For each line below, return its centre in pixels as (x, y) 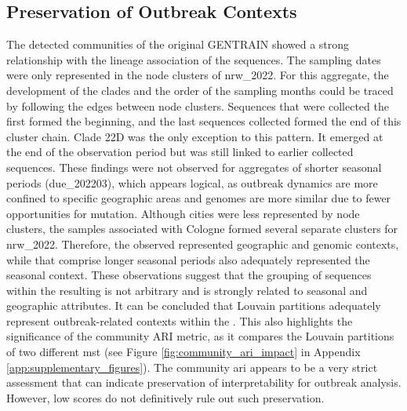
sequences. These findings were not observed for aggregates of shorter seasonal (194, 167)
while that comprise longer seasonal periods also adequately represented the (188, 259)
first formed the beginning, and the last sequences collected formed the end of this (204, 121)
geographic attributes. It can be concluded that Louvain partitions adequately (194, 306)
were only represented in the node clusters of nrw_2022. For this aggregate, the (198, 75)
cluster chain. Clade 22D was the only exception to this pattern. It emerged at (195, 136)
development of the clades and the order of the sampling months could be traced (200, 90)
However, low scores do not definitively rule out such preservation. (165, 397)
